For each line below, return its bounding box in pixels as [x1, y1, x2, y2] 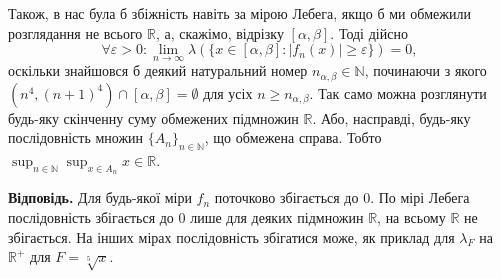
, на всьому [377, 207, 446, 228]
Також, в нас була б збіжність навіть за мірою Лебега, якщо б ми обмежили [8, 3, 471, 23]
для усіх [203, 82, 253, 103]
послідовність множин [8, 127, 144, 148]
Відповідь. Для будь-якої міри [8, 187, 192, 208]
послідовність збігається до [8, 207, 174, 228]
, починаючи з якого [364, 60, 487, 81]
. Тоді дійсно [330, 22, 408, 43]
